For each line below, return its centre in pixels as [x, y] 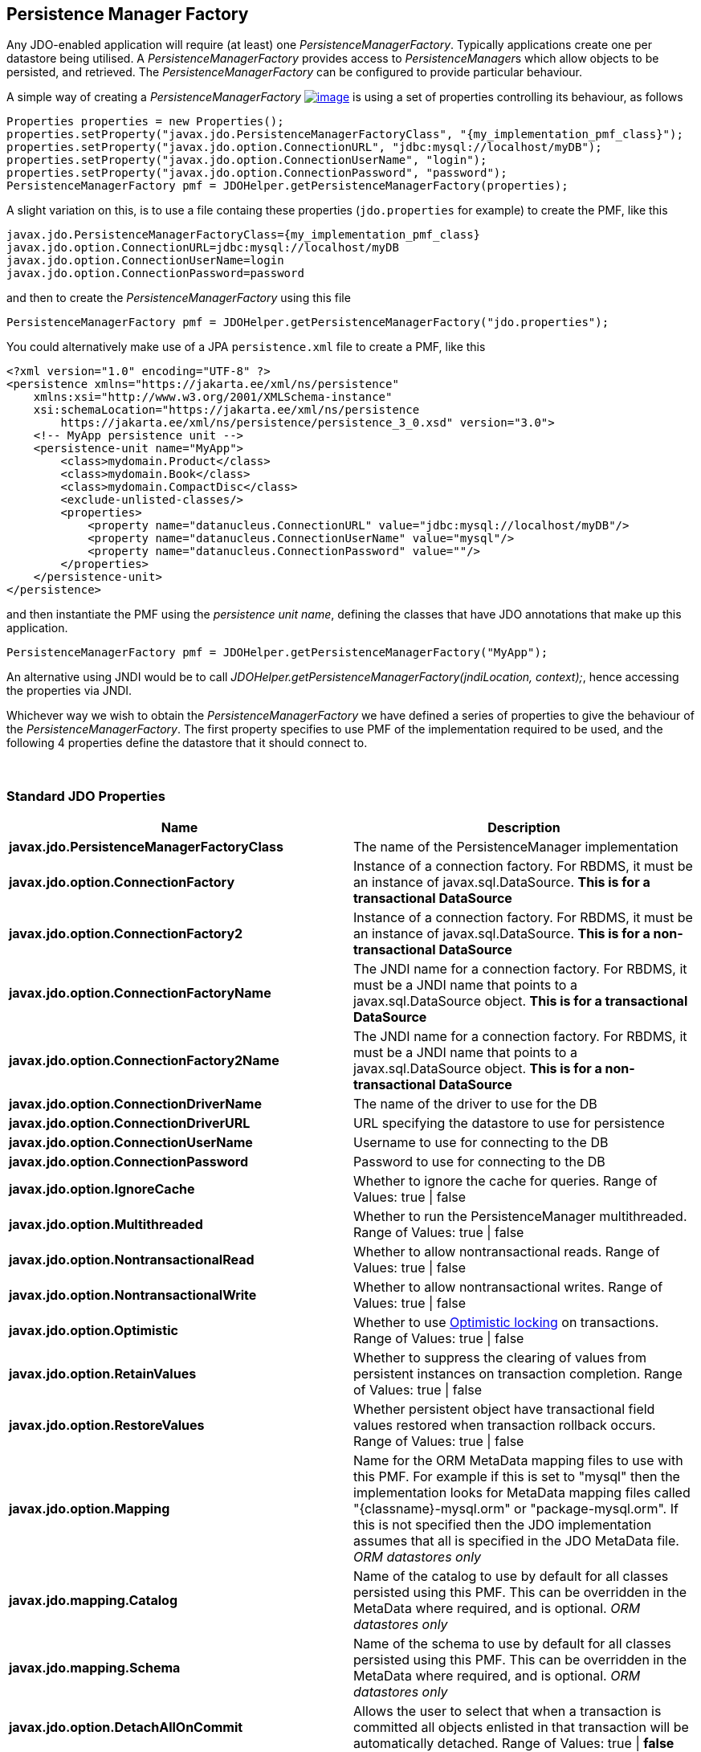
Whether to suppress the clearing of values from [500, 1358]
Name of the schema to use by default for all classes [512, 1644]
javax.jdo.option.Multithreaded [106, 1225]
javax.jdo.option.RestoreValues [107, 1425]
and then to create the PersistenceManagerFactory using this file [179, 298]
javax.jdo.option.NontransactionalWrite [133, 1295]
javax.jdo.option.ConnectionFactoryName [140, 993]
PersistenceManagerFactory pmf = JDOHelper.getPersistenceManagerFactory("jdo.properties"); [308, 323]
